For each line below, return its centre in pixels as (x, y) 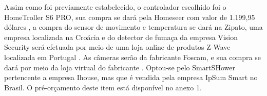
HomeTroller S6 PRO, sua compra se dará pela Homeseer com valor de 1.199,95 (130, 17)
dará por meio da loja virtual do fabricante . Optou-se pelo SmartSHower (120, 67)
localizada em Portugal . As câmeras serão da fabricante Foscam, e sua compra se (132, 57)
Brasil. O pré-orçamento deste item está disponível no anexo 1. (103, 87)
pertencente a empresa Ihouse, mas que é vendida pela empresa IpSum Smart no (131, 77)
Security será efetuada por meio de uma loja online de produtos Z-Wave (117, 47)
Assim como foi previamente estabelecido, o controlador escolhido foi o (115, 7)
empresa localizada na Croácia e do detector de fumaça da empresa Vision (121, 37)
